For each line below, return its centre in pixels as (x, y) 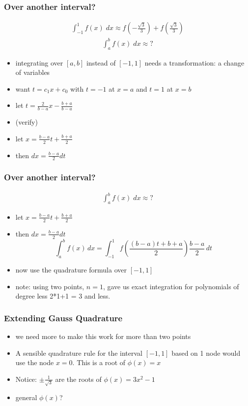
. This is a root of (99, 362)
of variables (33, 72)
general (26, 397)
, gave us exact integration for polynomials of (171, 286)
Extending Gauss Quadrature (63, 318)
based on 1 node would (206, 353)
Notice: (26, 379)
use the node (35, 362)
